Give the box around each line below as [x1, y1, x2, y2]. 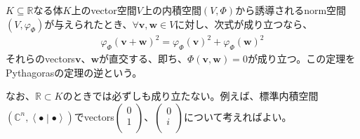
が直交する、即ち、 [99, 51, 188, 65]
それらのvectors [6, 51, 75, 65]
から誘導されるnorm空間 [235, 3, 347, 17]
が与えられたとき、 [44, 16, 133, 31]
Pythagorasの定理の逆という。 [6, 65, 142, 79]
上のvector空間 [71, 3, 137, 17]
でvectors [74, 109, 114, 124]
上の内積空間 [142, 3, 201, 17]
